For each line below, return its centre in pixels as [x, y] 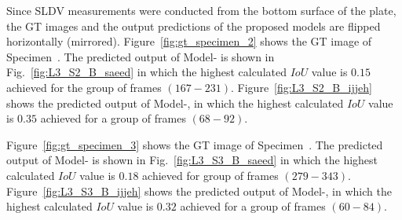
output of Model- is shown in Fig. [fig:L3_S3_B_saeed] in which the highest [192, 160]
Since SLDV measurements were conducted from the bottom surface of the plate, [201, 10]
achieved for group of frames [210, 175]
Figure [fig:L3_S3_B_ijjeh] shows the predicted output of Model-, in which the [199, 191]
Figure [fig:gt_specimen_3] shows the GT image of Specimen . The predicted [195, 144]
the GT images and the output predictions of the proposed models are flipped [194, 26]
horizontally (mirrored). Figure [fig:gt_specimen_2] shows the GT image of [189, 41]
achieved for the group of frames [84, 87]
